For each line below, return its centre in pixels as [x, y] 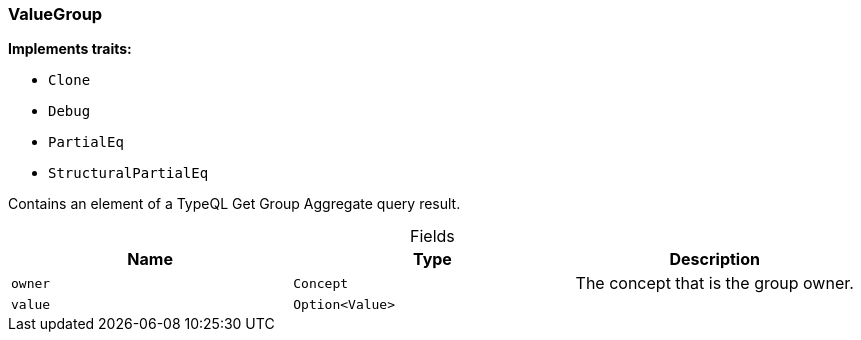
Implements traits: [70, 49]
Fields [432, 236]
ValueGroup [55, 14]
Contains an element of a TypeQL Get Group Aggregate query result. [234, 204]
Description [714, 259]
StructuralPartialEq [128, 173]
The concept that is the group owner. [714, 283]
